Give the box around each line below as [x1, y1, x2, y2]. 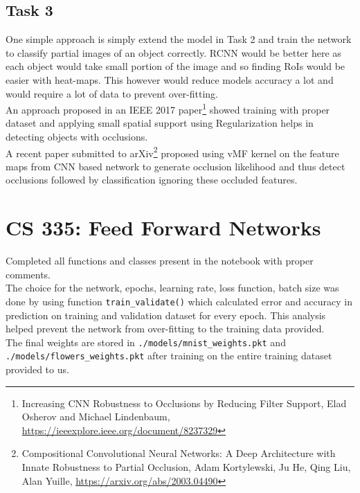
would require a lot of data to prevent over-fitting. [6, 86, 219, 100]
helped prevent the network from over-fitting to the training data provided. [6, 321, 325, 336]
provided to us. [6, 362, 69, 377]
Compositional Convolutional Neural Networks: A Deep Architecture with [21, 446, 336, 460]
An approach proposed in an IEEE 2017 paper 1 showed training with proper [6, 100, 330, 116]
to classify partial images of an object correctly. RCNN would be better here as [6, 45, 341, 60]
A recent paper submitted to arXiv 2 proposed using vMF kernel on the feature [6, 143, 339, 160]
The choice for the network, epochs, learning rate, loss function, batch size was [6, 280, 339, 295]
